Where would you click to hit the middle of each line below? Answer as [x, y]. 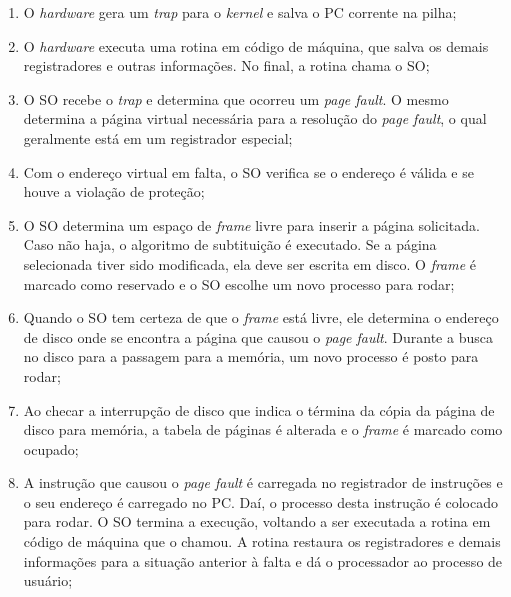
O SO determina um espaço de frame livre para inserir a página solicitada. [251, 224]
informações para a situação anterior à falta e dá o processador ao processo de [263, 560]
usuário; [48, 580]
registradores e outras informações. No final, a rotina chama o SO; [226, 65]
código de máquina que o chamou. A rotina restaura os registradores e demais [262, 541]
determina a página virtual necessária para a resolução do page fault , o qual [255, 118]
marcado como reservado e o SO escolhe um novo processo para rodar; [239, 283]
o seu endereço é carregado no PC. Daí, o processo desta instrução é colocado [260, 501]
